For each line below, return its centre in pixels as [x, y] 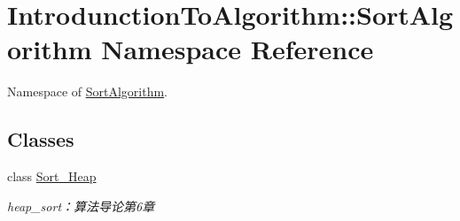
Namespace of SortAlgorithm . [88, 91]
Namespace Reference [238, 49]
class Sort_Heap [52, 176]
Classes [41, 139]
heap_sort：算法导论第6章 [81, 206]
